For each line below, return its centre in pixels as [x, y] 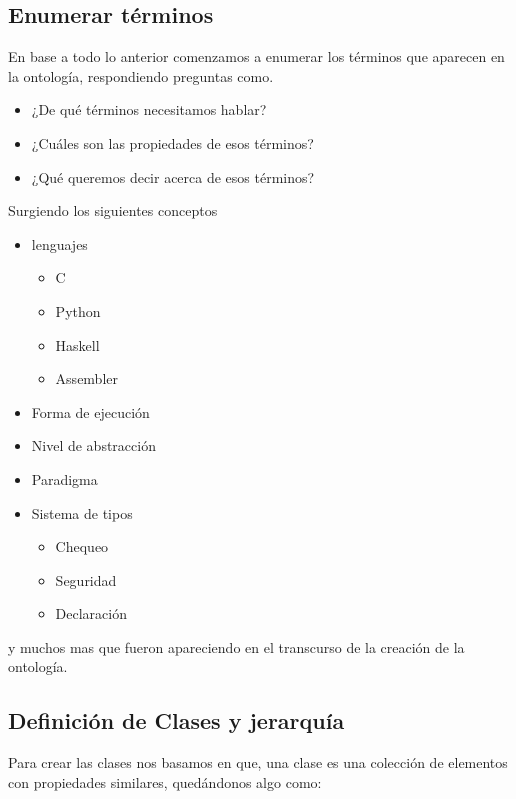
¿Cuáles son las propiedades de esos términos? [172, 142]
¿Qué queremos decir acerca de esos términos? [173, 176]
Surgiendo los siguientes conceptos [113, 210]
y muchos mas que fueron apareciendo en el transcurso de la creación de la [236, 646]
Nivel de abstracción [93, 445]
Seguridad [86, 579]
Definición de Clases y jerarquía [176, 720]
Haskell [77, 344]
